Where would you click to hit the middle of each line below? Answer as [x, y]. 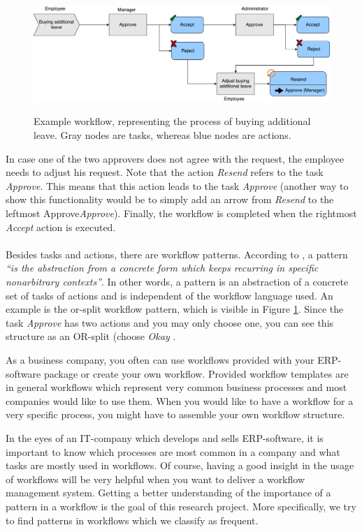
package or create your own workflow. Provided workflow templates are [196, 373]
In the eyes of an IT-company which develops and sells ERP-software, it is [165, 437]
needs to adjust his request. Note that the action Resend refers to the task [165, 172]
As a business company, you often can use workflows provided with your [160, 359]
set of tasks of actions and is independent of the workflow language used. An [169, 295]
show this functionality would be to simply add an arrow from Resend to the [170, 199]
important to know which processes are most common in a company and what [173, 451]
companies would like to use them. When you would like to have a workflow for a [180, 400]
